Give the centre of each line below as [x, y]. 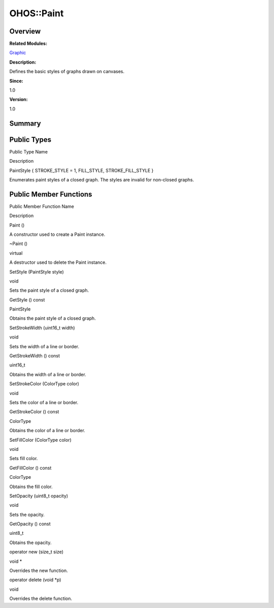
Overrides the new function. [39, 571]
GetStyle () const [27, 299]
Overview [25, 31]
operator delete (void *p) [35, 580]
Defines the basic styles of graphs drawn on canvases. [67, 72]
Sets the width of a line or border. [44, 346]
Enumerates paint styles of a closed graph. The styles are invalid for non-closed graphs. [102, 179]
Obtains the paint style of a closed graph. [53, 318]
